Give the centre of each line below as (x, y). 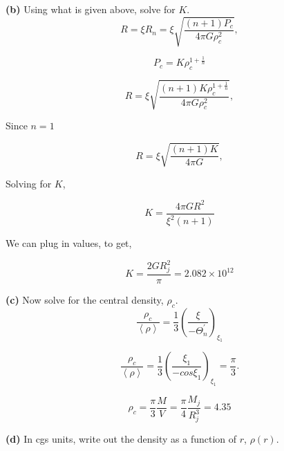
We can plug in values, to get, (69, 243)
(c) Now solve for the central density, (85, 299)
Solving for (29, 183)
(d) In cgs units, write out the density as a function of (121, 438)
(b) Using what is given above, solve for (91, 9)
